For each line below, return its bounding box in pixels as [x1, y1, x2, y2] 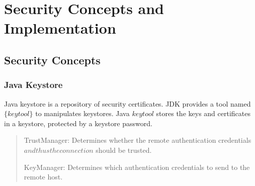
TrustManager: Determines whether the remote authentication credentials [24, 135, 251, 145]
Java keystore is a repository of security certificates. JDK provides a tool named [4, 98, 251, 109]
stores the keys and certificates [156, 108, 250, 119]
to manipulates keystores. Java [35, 108, 130, 119]
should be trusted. [96, 144, 152, 155]
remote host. [24, 171, 63, 182]
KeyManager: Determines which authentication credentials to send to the [24, 161, 250, 172]
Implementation [4, 18, 116, 38]
